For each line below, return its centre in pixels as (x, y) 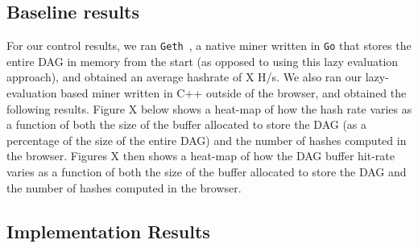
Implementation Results (108, 231)
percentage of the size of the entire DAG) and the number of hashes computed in (207, 140)
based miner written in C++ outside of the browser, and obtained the (234, 93)
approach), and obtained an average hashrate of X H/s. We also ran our (184, 77)
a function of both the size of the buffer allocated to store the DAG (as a (187, 124)
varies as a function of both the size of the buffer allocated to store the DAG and (207, 172)
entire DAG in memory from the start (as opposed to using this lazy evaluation (203, 61)
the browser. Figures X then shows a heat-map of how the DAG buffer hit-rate (201, 156)
